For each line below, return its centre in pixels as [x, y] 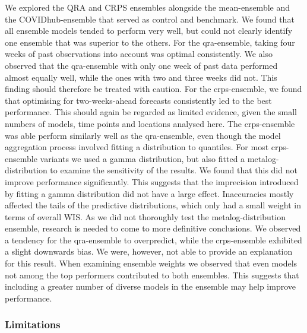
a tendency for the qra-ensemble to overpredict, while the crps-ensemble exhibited [153, 240]
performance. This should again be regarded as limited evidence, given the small [151, 112]
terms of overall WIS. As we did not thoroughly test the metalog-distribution [145, 216]
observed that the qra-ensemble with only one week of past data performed [141, 65]
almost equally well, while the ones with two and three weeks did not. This [141, 77]
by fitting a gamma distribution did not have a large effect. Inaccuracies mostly [149, 193]
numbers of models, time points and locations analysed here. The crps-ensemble [150, 123]
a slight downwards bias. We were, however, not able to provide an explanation [149, 251]
